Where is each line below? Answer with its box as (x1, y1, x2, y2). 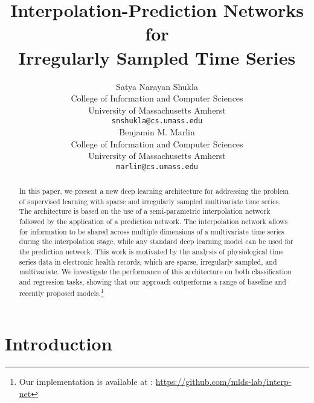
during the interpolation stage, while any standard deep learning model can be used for (19, 236, 293, 247)
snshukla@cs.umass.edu (111, 117, 203, 126)
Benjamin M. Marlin (119, 125, 195, 138)
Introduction (5, 331, 112, 356)
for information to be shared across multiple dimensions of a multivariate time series (19, 226, 284, 236)
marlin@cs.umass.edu (115, 162, 199, 171)
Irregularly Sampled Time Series (18, 45, 296, 69)
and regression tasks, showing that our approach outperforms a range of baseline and (19, 277, 286, 287)
